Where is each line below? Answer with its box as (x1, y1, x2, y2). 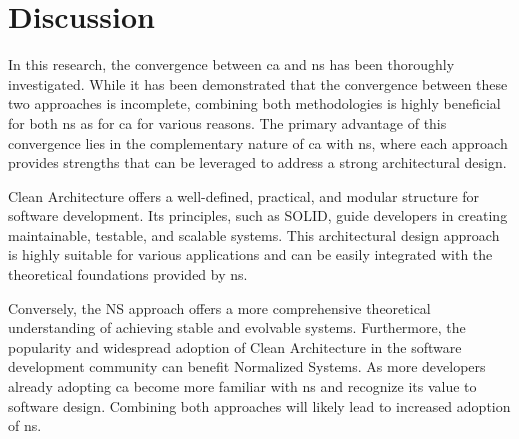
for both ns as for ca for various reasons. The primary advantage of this (8, 112, 447, 133)
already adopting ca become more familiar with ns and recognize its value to (8, 376, 477, 397)
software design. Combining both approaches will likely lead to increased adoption (8, 395, 511, 416)
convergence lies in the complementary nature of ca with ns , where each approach (8, 132, 508, 153)
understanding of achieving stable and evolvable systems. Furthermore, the (8, 317, 466, 338)
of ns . (8, 415, 42, 436)
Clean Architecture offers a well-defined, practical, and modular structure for (8, 185, 480, 206)
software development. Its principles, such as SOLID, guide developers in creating (8, 205, 508, 226)
